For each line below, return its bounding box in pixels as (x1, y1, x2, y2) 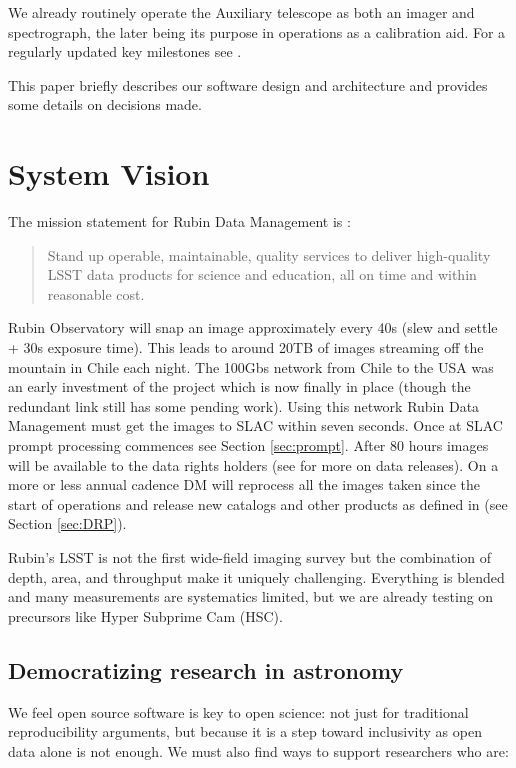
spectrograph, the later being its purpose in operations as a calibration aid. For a (8, 21, 506, 42)
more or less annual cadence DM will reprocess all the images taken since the (8, 474, 481, 495)
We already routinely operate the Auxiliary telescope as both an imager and (8, 2, 475, 22)
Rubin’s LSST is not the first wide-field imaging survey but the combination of (8, 547, 492, 567)
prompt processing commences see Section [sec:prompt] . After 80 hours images (8, 435, 489, 456)
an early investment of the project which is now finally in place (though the (8, 376, 471, 397)
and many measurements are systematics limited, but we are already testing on (8, 586, 494, 607)
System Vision (8, 153, 210, 194)
